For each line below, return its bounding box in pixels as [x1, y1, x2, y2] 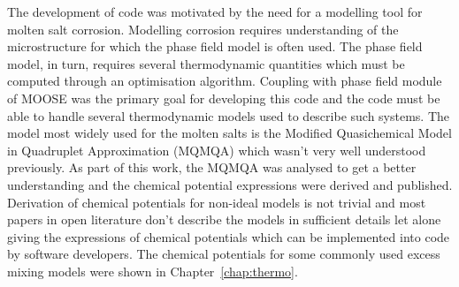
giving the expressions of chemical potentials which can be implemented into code [7, 227, 450, 245]
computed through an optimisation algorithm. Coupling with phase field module [7, 72, 442, 90]
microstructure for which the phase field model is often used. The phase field [7, 37, 423, 56]
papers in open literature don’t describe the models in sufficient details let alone [7, 210, 441, 229]
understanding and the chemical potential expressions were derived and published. [7, 175, 453, 193]
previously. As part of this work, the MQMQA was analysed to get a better [7, 158, 417, 177]
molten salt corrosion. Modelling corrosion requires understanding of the [7, 19, 399, 38]
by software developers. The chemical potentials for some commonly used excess [7, 245, 440, 263]
